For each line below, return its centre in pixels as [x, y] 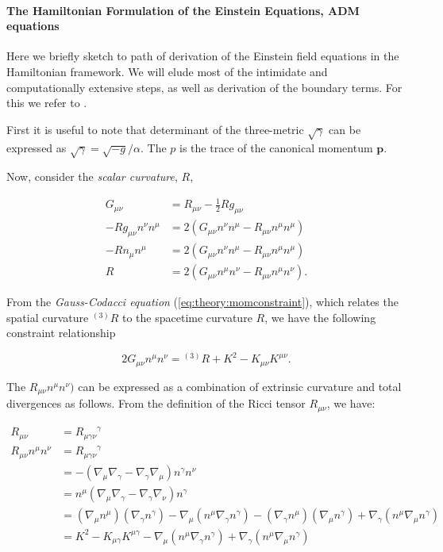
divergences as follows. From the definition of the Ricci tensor [156, 403]
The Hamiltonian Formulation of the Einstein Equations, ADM [183, 10]
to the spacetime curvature [187, 317]
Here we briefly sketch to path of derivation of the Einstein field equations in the [203, 56]
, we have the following [320, 317]
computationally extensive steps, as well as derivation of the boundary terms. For [204, 87]
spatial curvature [48, 317]
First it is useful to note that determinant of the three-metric [155, 129]
